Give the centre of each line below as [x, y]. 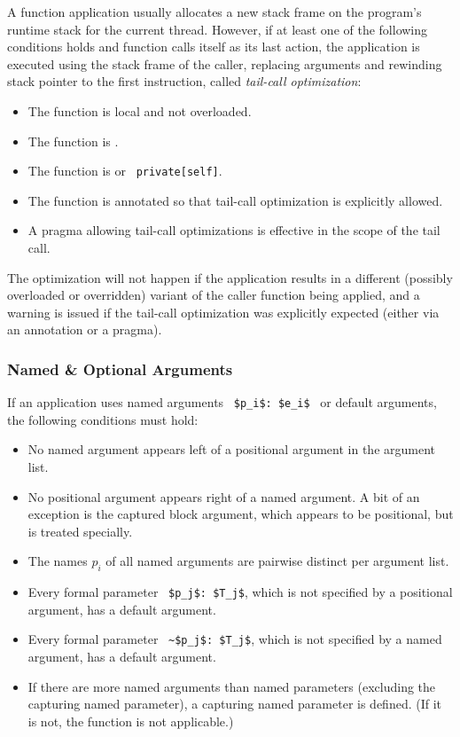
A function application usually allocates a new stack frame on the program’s [214, 12]
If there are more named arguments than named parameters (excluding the [232, 686]
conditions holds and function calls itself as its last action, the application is [214, 47]
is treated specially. [80, 531]
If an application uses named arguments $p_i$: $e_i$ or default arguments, [222, 402]
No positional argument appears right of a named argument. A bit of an [224, 496]
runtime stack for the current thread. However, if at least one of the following [218, 29]
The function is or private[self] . [125, 171]
